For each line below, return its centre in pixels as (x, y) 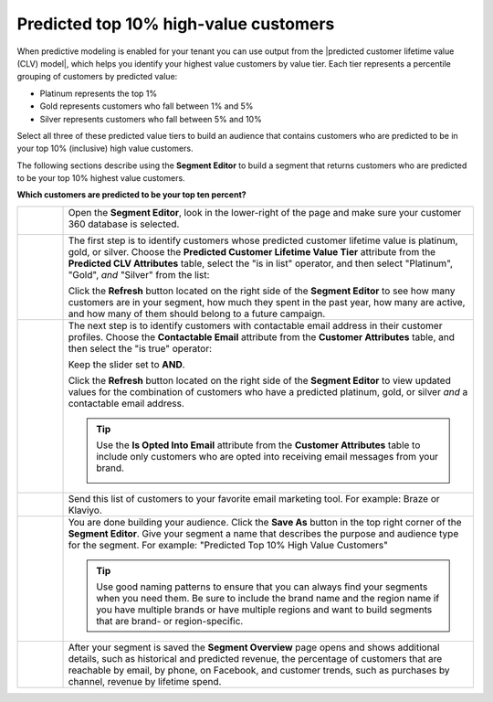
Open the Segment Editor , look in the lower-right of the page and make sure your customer (265, 212)
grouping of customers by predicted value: (97, 77)
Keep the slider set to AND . (127, 364)
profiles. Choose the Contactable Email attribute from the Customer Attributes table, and (262, 336)
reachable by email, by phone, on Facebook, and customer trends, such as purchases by (259, 670)
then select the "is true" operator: (140, 348)
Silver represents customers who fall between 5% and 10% (151, 119)
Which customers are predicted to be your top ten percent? (131, 195)
